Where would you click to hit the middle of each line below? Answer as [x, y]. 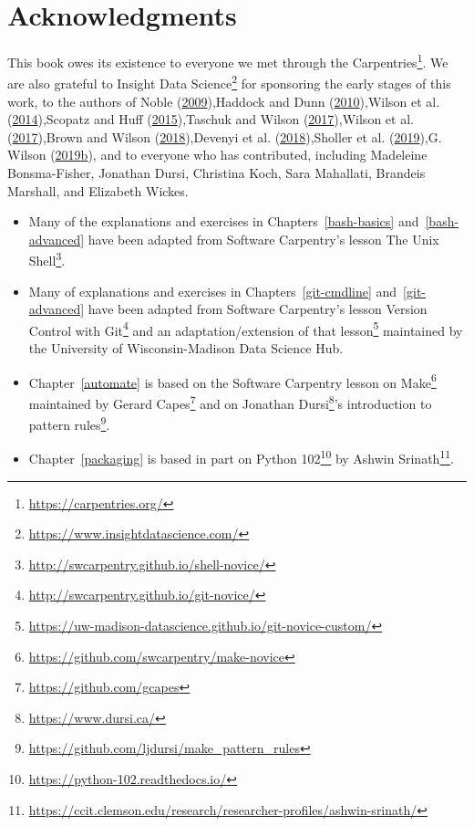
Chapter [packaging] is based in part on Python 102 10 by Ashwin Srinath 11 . [241, 457]
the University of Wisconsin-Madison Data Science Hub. [186, 348]
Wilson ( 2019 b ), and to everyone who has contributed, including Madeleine [217, 155]
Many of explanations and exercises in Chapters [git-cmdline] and [213, 291]
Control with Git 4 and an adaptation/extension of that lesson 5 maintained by [246, 329]
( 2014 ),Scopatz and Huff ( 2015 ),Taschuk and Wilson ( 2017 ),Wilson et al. [211, 119]
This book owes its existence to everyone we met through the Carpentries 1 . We [228, 61]
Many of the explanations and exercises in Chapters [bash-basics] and [224, 221]
